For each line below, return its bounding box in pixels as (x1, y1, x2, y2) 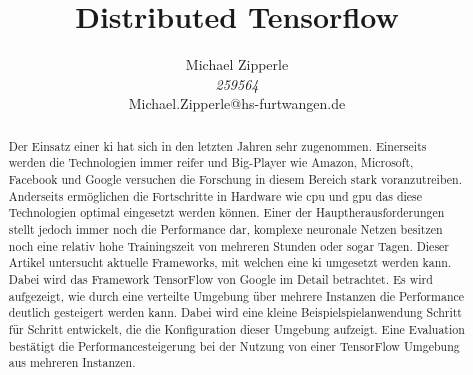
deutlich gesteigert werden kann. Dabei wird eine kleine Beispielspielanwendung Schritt (8, 304, 462, 321)
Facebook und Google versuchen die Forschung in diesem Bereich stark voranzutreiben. (8, 171, 463, 188)
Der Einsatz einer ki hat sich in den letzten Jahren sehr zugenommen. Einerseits (8, 137, 427, 154)
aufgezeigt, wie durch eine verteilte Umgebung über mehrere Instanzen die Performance (8, 287, 465, 304)
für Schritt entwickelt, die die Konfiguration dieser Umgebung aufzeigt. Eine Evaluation (8, 320, 465, 337)
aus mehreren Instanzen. (8, 354, 136, 371)
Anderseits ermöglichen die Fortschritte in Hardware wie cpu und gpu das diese (8, 187, 423, 204)
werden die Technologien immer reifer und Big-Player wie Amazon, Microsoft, (8, 154, 414, 171)
